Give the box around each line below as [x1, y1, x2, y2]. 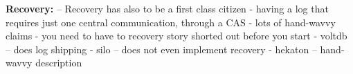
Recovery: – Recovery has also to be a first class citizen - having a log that [6, 1, 329, 15]
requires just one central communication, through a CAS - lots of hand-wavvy [6, 15, 336, 29]
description [35, 55, 82, 70]
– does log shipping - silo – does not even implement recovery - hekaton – [6, 41, 317, 56]
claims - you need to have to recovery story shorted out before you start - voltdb [6, 28, 347, 43]
